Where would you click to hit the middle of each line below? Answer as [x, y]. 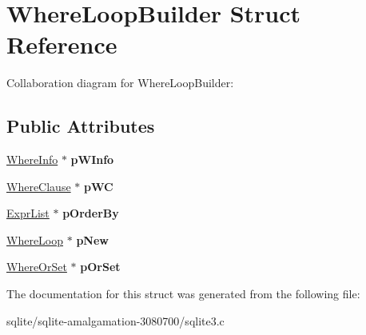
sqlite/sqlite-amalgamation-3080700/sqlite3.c [115, 320]
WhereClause [39, 186]
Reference [62, 44]
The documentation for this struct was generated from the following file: [183, 294]
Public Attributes [81, 126]
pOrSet [100, 267]
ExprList [28, 213]
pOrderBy [91, 213]
